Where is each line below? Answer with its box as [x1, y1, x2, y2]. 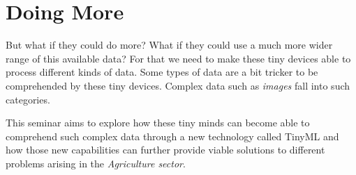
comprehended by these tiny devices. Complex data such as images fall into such [6, 78, 350, 92]
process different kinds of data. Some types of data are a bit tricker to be [6, 65, 318, 79]
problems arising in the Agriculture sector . [6, 156, 186, 170]
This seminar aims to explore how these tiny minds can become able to [6, 115, 310, 130]
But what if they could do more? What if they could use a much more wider [6, 37, 333, 52]
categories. [6, 92, 50, 106]
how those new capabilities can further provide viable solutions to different [6, 142, 325, 157]
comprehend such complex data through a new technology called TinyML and [6, 128, 339, 143]
